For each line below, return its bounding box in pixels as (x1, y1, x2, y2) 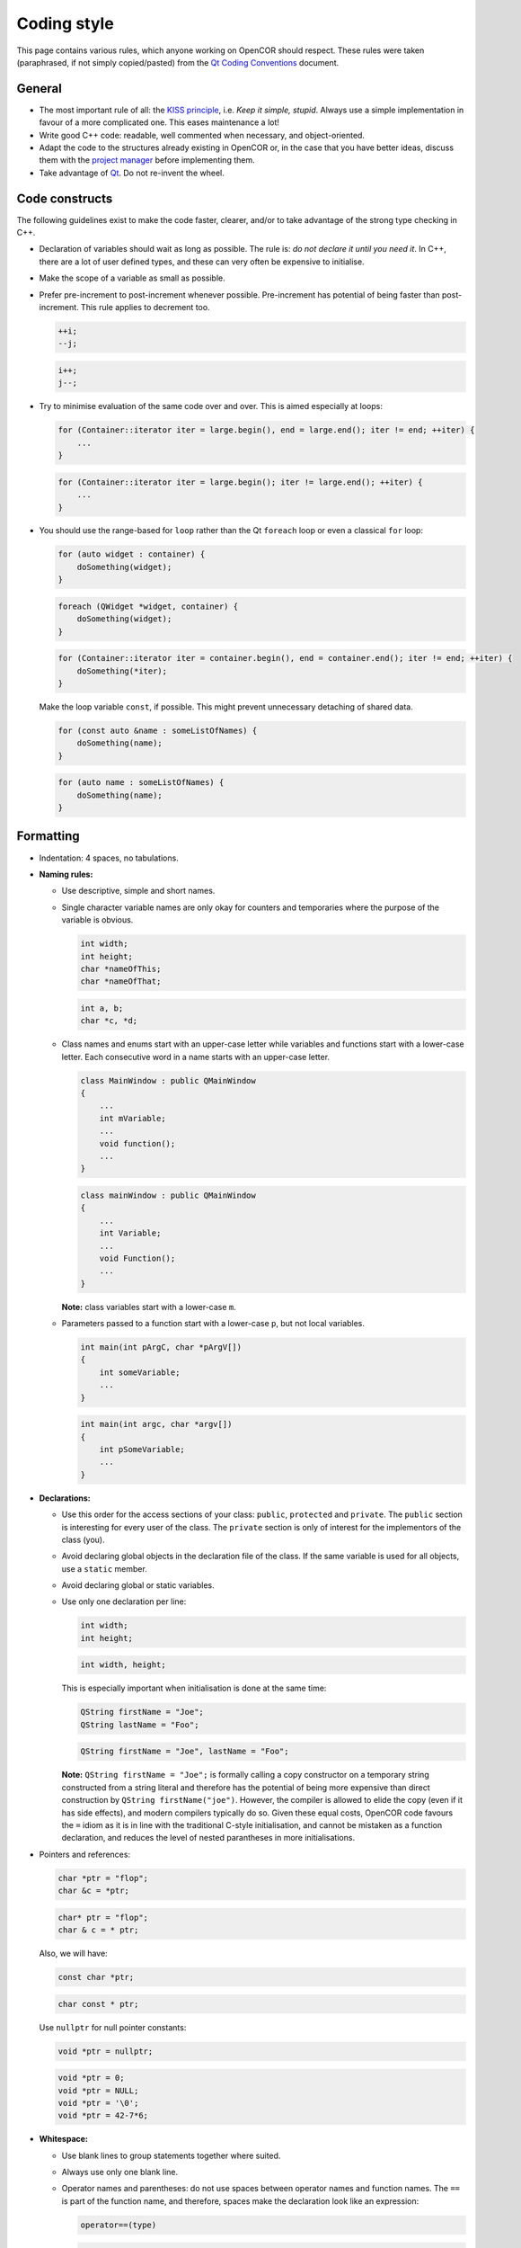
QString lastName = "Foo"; (80, 1719, 199, 1730)
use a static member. (61, 1563, 147, 1574)
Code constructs (16, 191, 113, 206)
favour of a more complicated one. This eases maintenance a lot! (39, 117, 280, 128)
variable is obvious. (61, 914, 134, 925)
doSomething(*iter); (76, 665, 168, 676)
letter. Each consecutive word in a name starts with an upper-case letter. (61, 1051, 331, 1062)
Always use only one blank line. (61, 2167, 179, 2178)
